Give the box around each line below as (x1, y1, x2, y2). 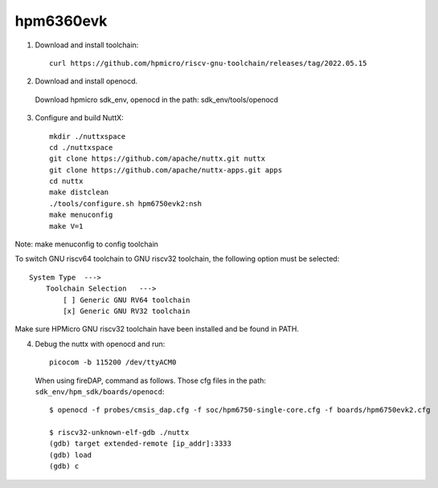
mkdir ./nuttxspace (49, 132, 126, 140)
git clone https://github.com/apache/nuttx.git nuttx (49, 154, 265, 164)
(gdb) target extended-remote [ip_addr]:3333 (49, 439, 232, 449)
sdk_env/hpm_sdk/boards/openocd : (35, 386, 165, 396)
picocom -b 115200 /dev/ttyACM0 (49, 358, 177, 367)
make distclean (49, 188, 109, 197)
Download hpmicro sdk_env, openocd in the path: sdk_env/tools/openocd (35, 95, 279, 104)
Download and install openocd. (35, 76, 138, 86)
